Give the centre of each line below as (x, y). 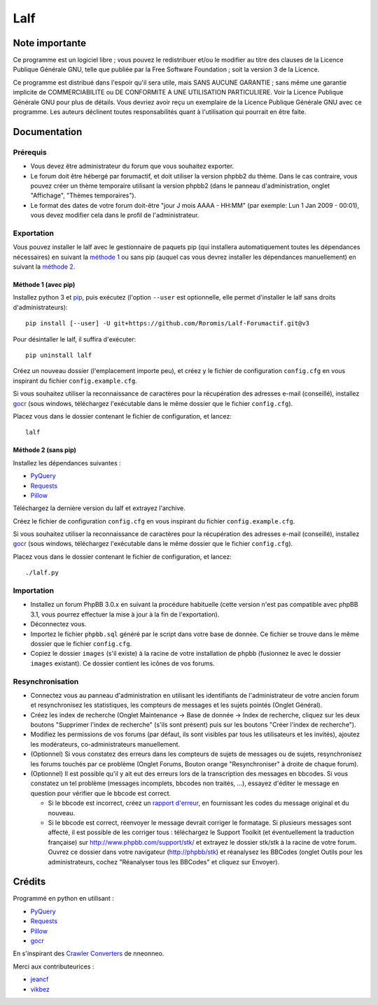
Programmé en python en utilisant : (64, 899)
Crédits (29, 882)
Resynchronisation (46, 681)
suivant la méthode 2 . (44, 267)
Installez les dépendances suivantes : (67, 463)
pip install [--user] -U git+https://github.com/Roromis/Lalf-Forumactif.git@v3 (168, 323)
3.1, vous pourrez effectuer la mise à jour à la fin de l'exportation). (125, 614)
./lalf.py (42, 573)
